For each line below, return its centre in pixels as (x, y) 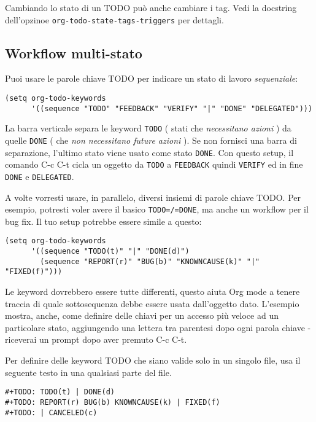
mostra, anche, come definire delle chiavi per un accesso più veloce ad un (142, 315)
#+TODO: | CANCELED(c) (51, 412)
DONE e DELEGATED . (40, 176)
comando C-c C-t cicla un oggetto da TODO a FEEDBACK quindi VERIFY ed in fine (154, 164)
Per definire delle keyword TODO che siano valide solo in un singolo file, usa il (153, 360)
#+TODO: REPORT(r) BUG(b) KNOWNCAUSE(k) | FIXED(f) (113, 402)
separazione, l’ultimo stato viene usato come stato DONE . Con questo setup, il (149, 152)
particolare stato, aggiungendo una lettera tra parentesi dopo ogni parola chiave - (158, 327)
